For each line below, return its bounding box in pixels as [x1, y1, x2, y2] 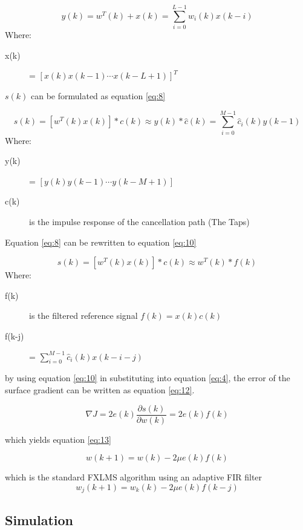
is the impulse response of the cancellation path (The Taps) [29, 215, 250, 227]
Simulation [5, 510, 74, 529]
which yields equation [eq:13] [5, 433, 111, 445]
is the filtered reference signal [29, 309, 138, 322]
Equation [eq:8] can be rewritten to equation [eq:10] [5, 235, 197, 248]
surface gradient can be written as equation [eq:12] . [5, 383, 195, 396]
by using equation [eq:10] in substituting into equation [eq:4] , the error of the [5, 371, 290, 384]
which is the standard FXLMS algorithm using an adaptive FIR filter [5, 471, 262, 483]
